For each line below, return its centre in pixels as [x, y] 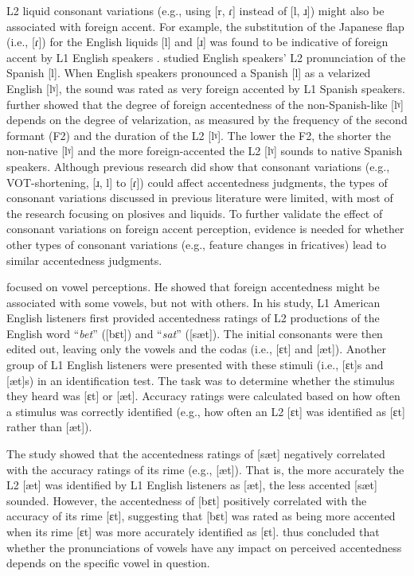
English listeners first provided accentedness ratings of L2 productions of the [193, 318]
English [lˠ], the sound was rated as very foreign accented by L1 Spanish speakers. [206, 88]
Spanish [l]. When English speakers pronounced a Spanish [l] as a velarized [189, 73]
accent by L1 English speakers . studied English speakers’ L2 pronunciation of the [206, 57]
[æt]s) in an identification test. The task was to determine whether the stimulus [201, 380]
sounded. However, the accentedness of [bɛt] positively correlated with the [187, 500]
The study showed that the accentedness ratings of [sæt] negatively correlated [196, 454]
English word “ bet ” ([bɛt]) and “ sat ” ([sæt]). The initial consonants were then [195, 333]
